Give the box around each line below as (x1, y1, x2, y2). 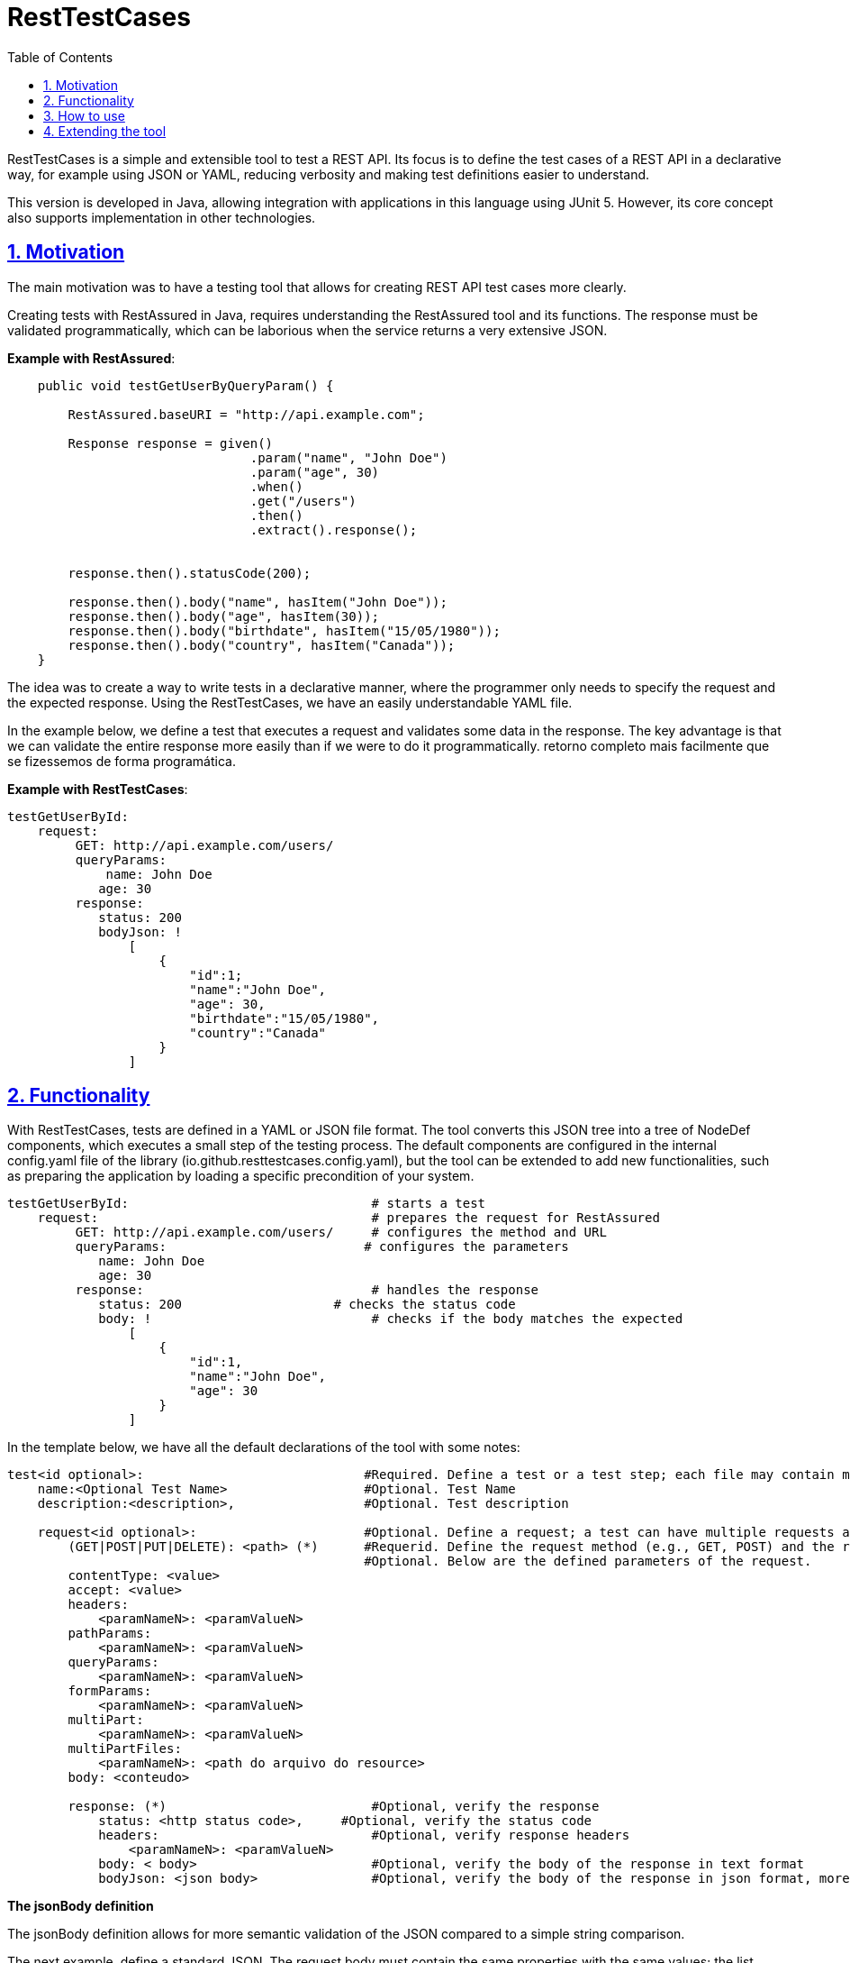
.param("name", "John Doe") (249, 450, 448, 465)
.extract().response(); (249, 522, 418, 537)
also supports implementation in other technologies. (7, 209, 316, 225)
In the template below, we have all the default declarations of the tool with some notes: (7, 1439, 520, 1456)
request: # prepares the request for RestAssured (37, 1210, 660, 1226)
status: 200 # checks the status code (98, 1297, 516, 1312)
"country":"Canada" (189, 1025, 327, 1040)
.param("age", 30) (249, 464, 380, 479)
